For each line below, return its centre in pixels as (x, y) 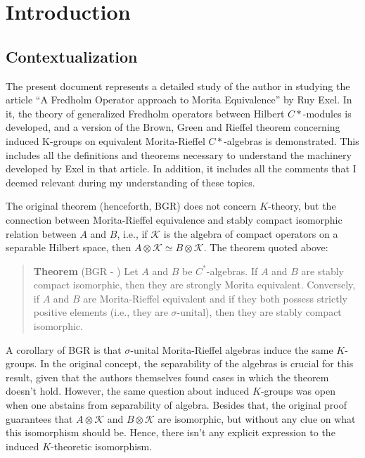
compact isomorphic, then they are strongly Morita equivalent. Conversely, (194, 285)
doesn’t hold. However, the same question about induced (128, 391)
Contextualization (72, 56)
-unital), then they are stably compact (259, 312)
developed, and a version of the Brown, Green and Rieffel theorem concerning (173, 127)
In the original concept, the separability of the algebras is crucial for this (197, 363)
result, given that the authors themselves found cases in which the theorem (167, 377)
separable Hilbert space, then (69, 247)
